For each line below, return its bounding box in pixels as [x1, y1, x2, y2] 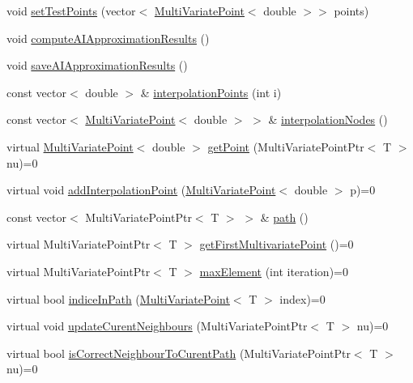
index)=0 [279, 290, 326, 307]
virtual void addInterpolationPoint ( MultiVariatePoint [6, 181, 276, 198]
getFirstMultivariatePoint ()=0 [199, 236, 354, 253]
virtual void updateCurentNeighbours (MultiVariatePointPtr [6, 317, 308, 334]
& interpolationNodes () [268, 111, 388, 128]
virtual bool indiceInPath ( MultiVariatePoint [6, 290, 230, 307]
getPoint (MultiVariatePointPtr [207, 138, 364, 155]
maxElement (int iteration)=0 [199, 262, 348, 279]
